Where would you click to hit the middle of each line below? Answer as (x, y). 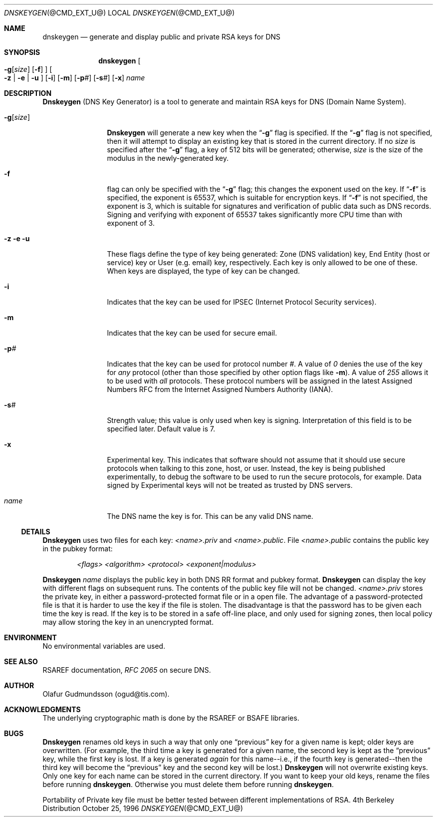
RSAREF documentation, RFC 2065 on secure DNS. (127, 670)
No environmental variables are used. (104, 646)
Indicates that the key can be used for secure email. (192, 333)
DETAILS (36, 532)
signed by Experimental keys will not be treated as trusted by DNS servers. (230, 485)
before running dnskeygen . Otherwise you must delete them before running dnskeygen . (188, 784)
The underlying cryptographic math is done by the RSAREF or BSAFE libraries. (171, 718)
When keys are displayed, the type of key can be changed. (204, 271)
